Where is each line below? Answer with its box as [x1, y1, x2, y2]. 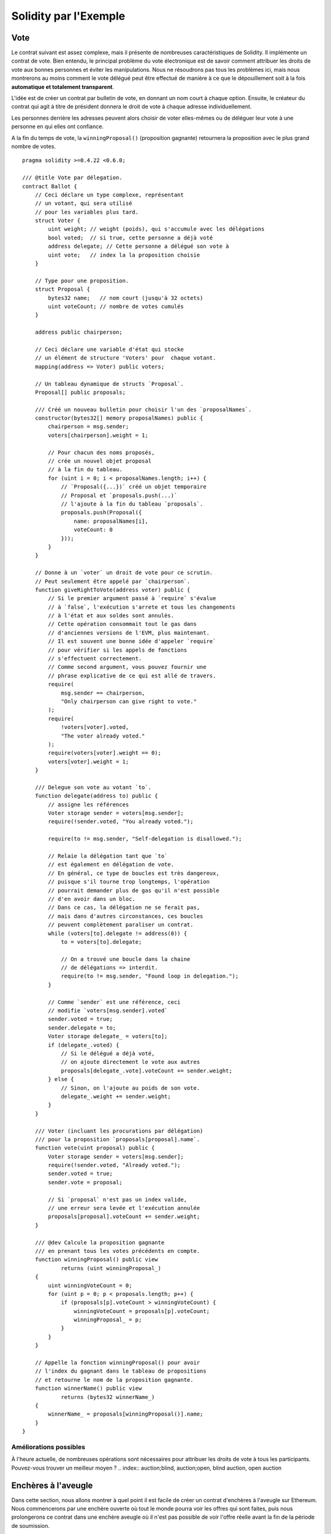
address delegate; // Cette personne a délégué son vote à [48, 243, 229, 250]
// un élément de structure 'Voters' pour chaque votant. [34, 355, 216, 361]
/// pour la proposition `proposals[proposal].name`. [34, 1136, 200, 1143]
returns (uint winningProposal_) [61, 1265, 162, 1271]
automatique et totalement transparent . [11, 83, 115, 90]
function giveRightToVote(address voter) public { [34, 586, 191, 593]
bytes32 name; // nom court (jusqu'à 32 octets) [48, 295, 204, 301]
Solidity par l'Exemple [11, 9, 126, 23]
